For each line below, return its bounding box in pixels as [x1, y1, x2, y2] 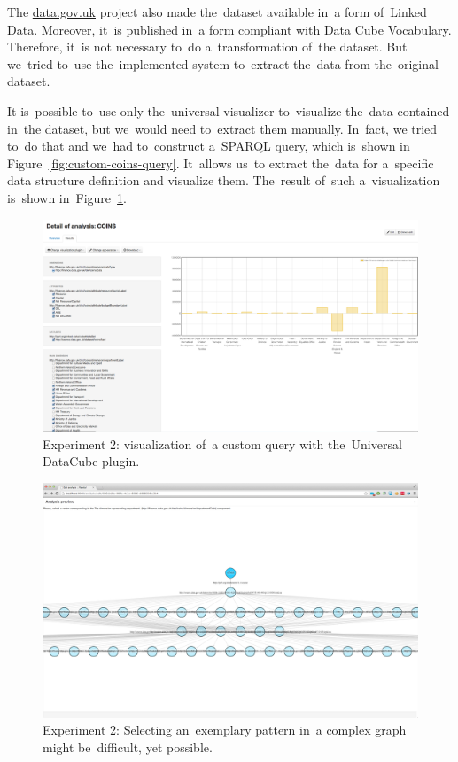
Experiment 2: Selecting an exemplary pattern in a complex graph [43, 720, 407, 739]
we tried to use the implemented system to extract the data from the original [7, 54, 439, 73]
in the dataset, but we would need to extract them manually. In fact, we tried [7, 119, 438, 137]
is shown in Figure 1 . [7, 188, 127, 206]
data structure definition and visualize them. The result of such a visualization [7, 171, 440, 190]
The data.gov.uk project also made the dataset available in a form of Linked [7, 3, 427, 20]
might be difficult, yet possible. [43, 738, 213, 757]
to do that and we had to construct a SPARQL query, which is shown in [7, 136, 410, 155]
